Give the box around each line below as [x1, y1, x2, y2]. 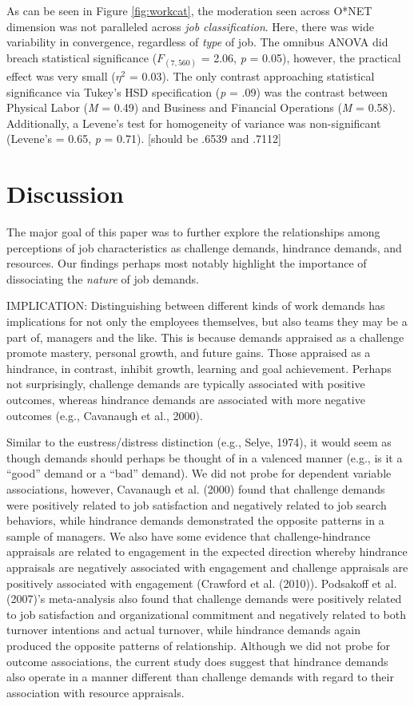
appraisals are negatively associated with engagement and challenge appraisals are [6, 558, 408, 575]
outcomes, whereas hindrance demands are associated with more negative [6, 391, 365, 407]
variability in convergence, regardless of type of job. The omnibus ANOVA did [6, 34, 388, 50]
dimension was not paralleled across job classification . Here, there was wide [6, 18, 374, 34]
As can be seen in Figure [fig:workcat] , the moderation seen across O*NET [6, 2, 372, 18]
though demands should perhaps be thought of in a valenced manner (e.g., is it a [6, 449, 403, 466]
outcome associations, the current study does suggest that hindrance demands [6, 652, 388, 669]
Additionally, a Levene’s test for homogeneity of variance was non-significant [6, 114, 381, 131]
